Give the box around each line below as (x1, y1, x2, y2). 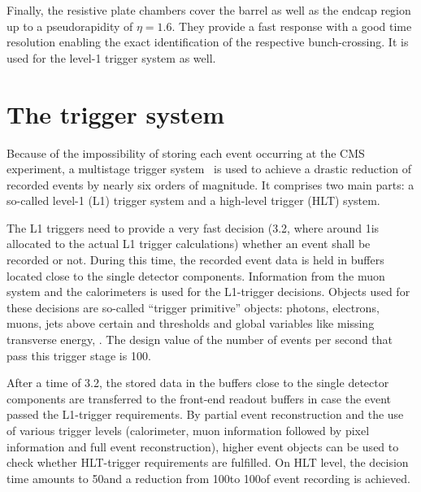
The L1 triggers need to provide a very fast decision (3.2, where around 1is (7, 219, 380, 236)
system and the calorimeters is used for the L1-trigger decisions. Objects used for (7, 283, 410, 300)
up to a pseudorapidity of (7, 17, 133, 34)
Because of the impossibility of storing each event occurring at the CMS (7, 144, 365, 161)
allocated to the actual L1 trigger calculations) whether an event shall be (7, 235, 371, 252)
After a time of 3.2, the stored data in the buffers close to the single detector (7, 374, 389, 391)
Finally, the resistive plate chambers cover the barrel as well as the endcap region (7, 2, 411, 18)
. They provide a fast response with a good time (171, 17, 412, 34)
